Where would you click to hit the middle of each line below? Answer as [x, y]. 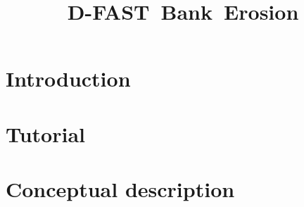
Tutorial [46, 133]
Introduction [68, 79]
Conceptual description [120, 189]
